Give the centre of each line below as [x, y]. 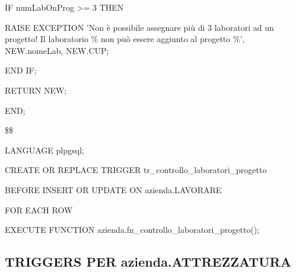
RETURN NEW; [36, 90]
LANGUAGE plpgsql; [44, 150]
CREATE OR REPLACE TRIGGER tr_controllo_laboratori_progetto [136, 170]
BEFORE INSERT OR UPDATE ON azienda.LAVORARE [113, 189]
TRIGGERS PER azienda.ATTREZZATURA [148, 262]
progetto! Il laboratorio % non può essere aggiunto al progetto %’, [125, 39]
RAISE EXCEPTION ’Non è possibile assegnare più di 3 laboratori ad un [139, 27]
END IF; [21, 70]
